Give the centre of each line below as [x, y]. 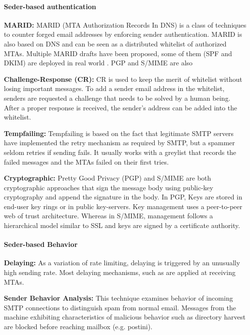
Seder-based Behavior [41, 244]
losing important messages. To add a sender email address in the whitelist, [114, 88]
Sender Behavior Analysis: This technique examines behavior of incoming [118, 298]
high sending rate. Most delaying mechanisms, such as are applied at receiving [120, 272]
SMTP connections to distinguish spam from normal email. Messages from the [120, 307]
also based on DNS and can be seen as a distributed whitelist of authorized [115, 43]
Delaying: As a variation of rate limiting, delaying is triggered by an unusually [122, 263]
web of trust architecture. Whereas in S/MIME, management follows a [109, 216]
